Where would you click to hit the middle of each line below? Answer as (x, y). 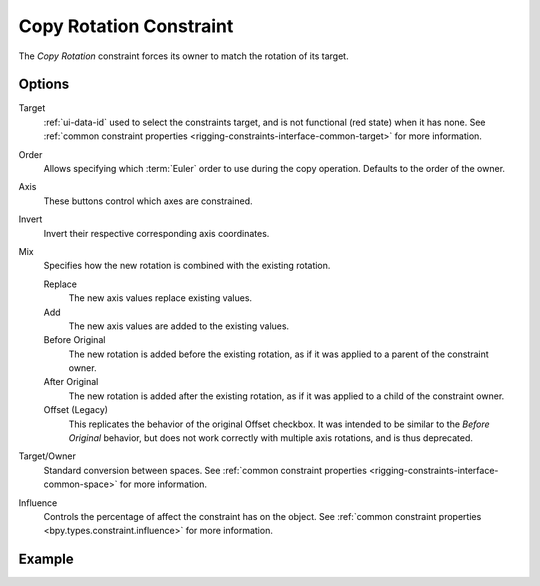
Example (46, 559)
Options (44, 84)
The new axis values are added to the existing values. (179, 326)
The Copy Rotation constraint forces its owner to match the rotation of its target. (183, 56)
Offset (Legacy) (76, 410)
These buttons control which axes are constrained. (148, 201)
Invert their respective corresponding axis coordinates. (156, 233)
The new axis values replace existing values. (160, 298)
